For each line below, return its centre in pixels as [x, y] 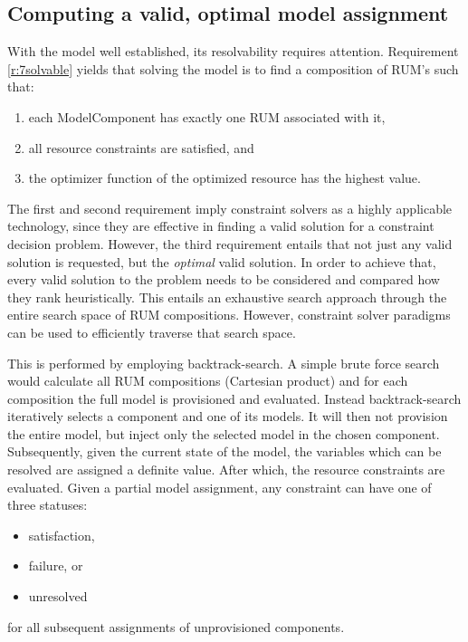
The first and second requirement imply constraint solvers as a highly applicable [230, 208]
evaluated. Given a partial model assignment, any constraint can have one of [220, 487]
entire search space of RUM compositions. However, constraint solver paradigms [229, 315]
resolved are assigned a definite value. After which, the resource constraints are [226, 470]
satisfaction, [62, 535]
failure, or [56, 565]
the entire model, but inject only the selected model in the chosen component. [224, 433]
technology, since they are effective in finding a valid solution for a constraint [221, 226]
